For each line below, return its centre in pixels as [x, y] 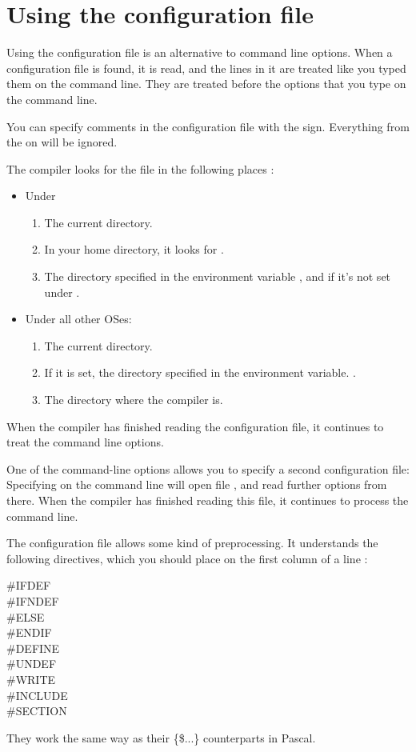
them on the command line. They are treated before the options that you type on [206, 84]
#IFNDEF [33, 600]
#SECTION [37, 711]
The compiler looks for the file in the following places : [140, 168]
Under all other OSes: [78, 319]
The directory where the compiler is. [134, 400]
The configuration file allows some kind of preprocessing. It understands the [192, 543]
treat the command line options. [85, 442]
